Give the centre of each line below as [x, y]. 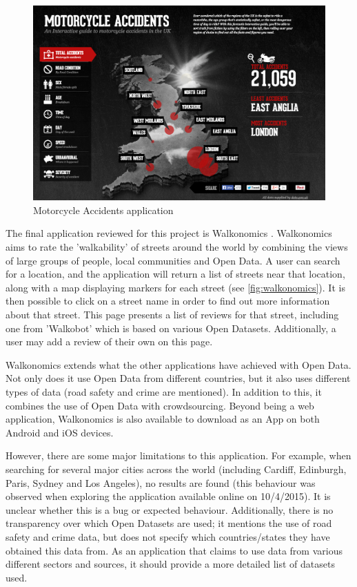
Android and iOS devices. [60, 432]
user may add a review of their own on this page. [109, 341]
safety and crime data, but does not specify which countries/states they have [168, 536]
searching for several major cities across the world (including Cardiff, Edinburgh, [176, 469]
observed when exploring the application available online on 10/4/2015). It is [168, 496]
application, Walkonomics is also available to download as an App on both [163, 419]
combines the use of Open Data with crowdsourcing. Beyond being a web [160, 405]
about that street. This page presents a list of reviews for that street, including [172, 314]
